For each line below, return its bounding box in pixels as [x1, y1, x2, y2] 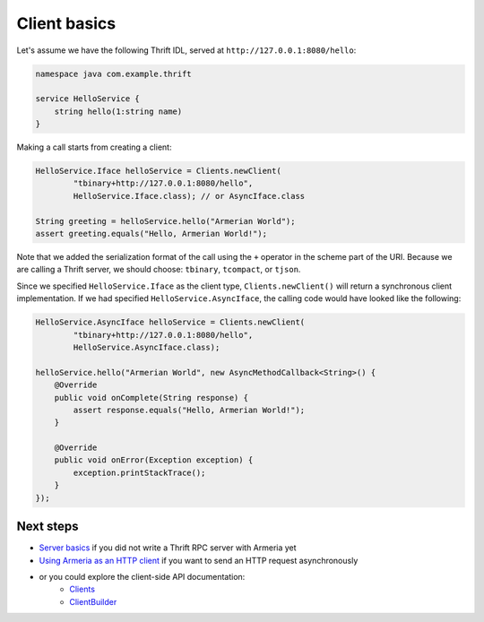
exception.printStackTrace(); [73, 467, 206, 478]
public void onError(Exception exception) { [54, 455, 254, 465]
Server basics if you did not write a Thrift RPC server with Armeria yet [39, 542, 297, 553]
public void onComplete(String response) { [54, 393, 248, 402]
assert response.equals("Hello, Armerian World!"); [73, 404, 306, 415]
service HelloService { [35, 94, 141, 104]
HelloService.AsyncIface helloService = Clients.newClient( [35, 317, 306, 327]
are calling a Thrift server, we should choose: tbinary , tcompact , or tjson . [16, 264, 301, 275]
